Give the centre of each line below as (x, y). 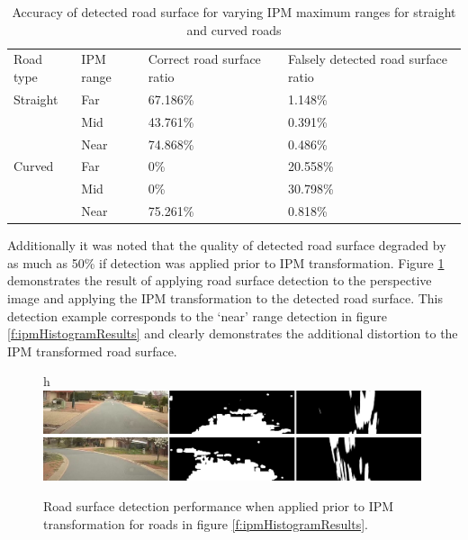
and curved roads (234, 29)
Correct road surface (204, 59)
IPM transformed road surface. (92, 351)
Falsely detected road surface (368, 59)
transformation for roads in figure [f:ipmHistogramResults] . (206, 523)
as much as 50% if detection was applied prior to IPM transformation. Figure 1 (226, 262)
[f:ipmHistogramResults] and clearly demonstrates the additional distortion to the (233, 333)
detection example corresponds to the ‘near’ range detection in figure (197, 315)
